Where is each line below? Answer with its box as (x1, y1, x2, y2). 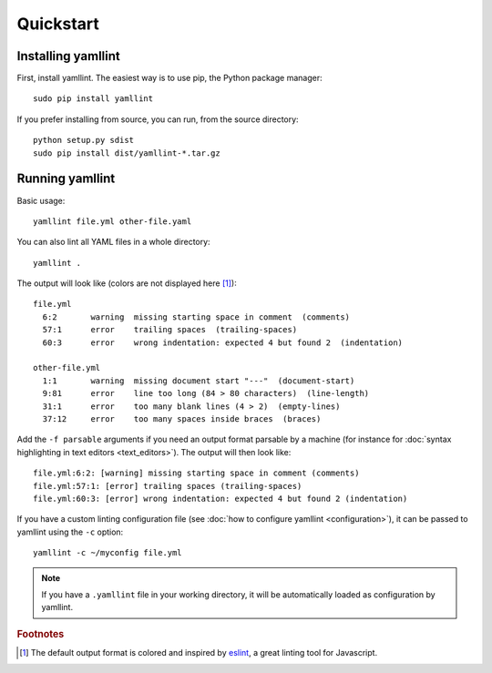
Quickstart (16, 14, 100, 34)
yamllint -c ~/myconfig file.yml (33, 547, 182, 558)
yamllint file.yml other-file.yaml (33, 216, 192, 227)
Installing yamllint (16, 48, 120, 64)
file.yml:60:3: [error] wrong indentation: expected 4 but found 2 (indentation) (33, 493, 408, 504)
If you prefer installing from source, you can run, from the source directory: (16, 114, 300, 125)
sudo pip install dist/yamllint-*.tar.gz (33, 148, 220, 158)
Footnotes (16, 627, 65, 640)
